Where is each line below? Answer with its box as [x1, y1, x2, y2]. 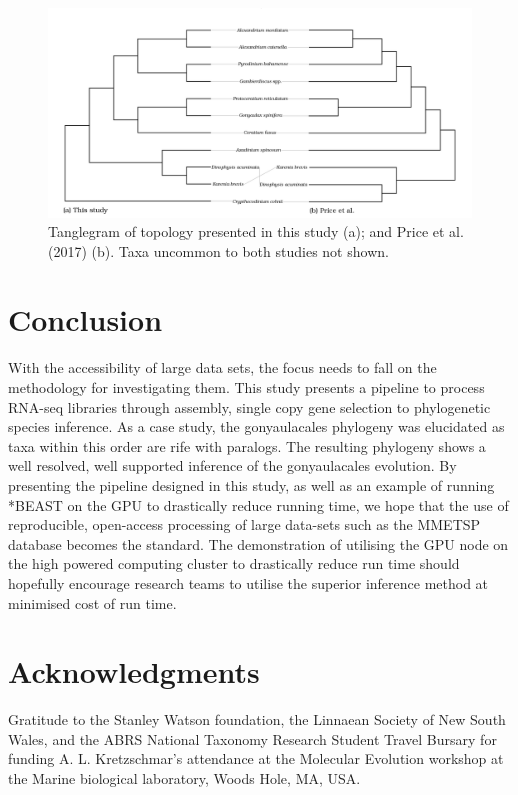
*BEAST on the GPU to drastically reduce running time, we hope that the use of [8, 494, 509, 515]
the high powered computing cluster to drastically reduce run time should [8, 553, 460, 574]
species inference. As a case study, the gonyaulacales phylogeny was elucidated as [8, 416, 505, 437]
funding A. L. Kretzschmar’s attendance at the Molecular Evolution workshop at [8, 748, 504, 769]
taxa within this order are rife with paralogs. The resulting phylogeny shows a [8, 435, 486, 456]
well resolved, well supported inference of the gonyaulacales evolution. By [8, 455, 457, 476]
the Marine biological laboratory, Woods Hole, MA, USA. [8, 768, 361, 789]
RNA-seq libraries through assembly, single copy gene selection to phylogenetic [8, 396, 491, 417]
